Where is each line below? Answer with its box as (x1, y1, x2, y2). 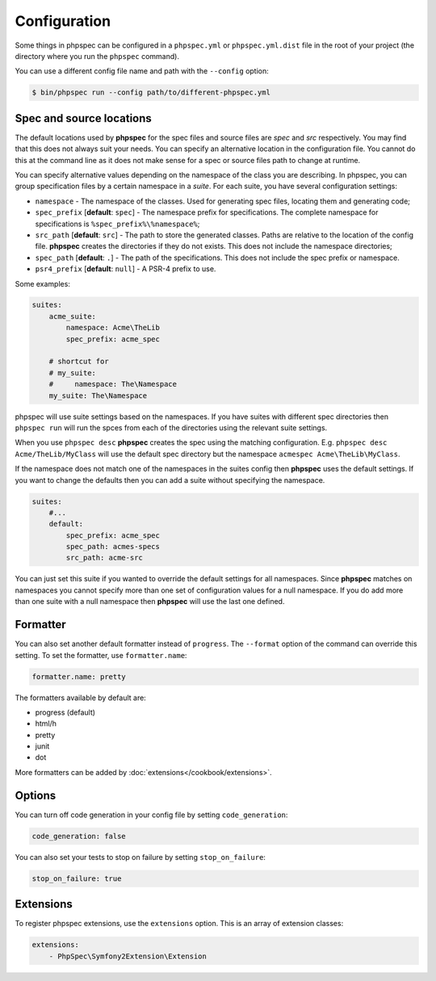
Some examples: (15, 279, 70, 288)
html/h (35, 719, 57, 728)
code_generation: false (31, 832, 127, 841)
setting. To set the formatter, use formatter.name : (15, 650, 187, 660)
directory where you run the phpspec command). (15, 51, 179, 61)
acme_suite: (48, 312, 97, 321)
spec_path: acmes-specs (65, 542, 161, 551)
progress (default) (35, 707, 96, 717)
